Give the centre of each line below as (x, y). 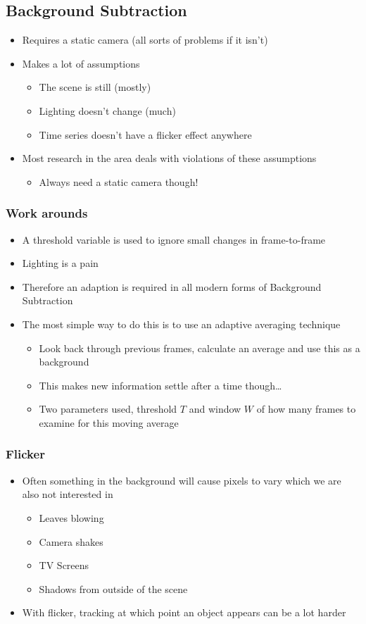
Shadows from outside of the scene (113, 588)
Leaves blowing (71, 517)
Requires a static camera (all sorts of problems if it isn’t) (145, 40)
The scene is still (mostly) (95, 87)
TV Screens (64, 565)
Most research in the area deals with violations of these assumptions (169, 158)
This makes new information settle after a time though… (160, 385)
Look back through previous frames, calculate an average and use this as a (200, 348)
